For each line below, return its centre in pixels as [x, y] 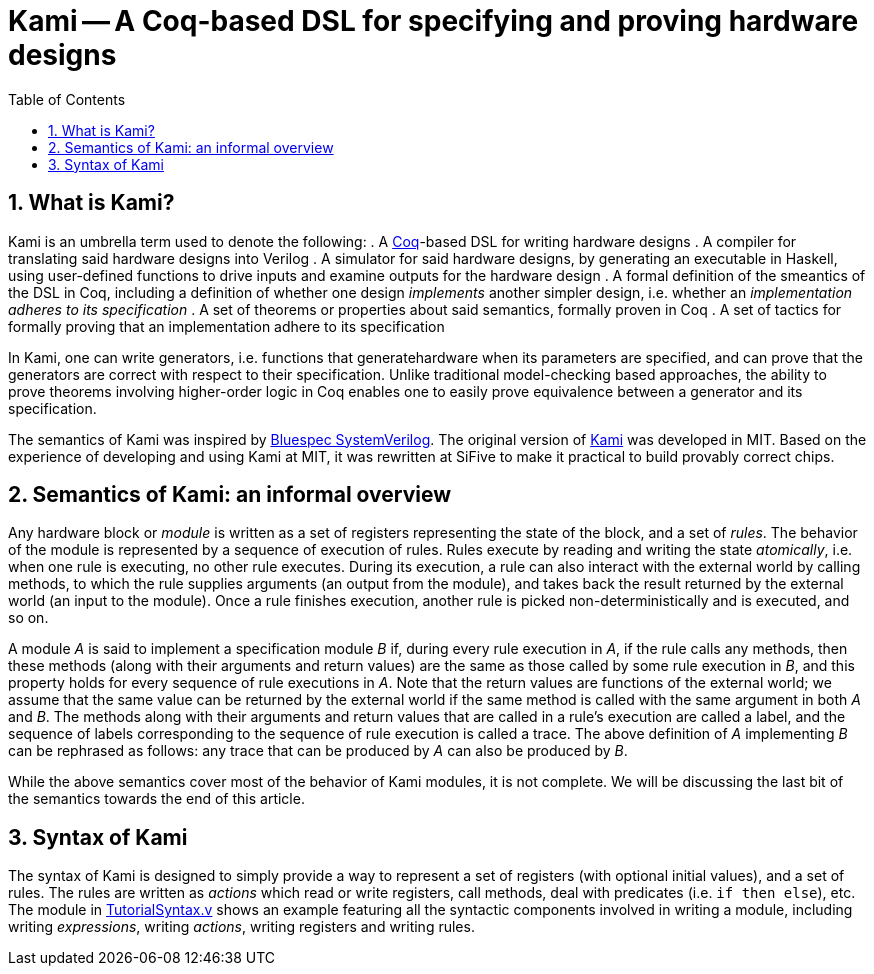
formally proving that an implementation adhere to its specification [226, 326]
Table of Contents [67, 99]
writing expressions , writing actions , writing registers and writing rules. [241, 927]
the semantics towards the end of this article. [156, 799]
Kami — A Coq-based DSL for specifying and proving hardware [433, 21]
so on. [28, 618]
